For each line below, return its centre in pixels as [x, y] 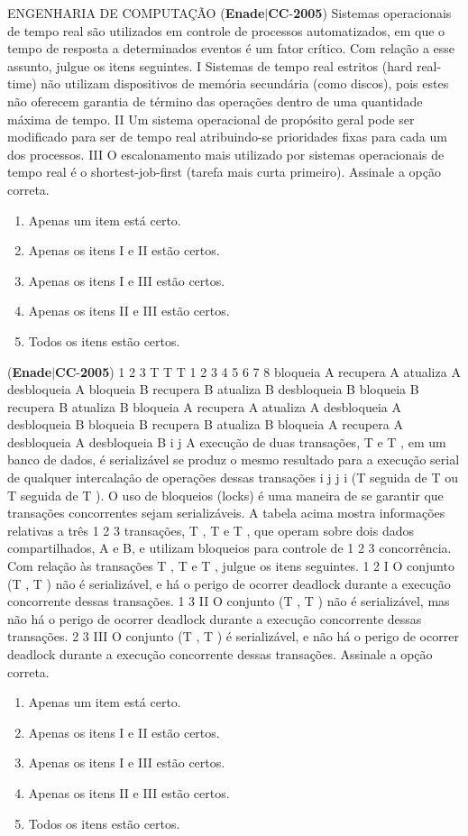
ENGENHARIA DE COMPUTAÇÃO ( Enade [136, 13]
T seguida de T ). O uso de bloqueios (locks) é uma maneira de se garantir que [225, 495]
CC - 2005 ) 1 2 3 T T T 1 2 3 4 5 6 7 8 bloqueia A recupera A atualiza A [258, 371]
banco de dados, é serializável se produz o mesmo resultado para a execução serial [234, 459]
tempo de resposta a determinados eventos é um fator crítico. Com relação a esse [231, 48]
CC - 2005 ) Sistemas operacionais [360, 13]
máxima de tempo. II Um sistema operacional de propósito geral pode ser [211, 119]
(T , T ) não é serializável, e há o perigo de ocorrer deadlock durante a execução [229, 583]
